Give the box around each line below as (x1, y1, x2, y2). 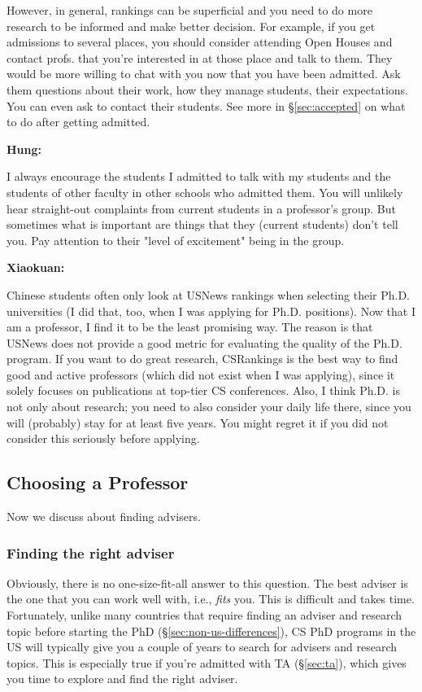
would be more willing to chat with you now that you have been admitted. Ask (7, 65, 401, 82)
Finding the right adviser (7, 542, 175, 563)
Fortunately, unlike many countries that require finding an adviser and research (7, 607, 402, 624)
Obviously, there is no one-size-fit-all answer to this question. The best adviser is (7, 574, 408, 591)
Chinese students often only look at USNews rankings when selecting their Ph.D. (7, 286, 410, 303)
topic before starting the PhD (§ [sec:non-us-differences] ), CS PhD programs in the (7, 622, 416, 639)
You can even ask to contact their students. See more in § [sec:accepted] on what (7, 97, 406, 114)
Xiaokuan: (7, 259, 65, 276)
